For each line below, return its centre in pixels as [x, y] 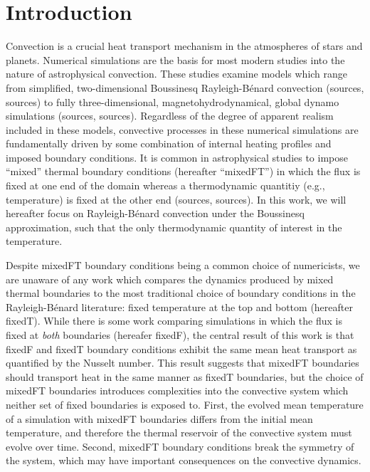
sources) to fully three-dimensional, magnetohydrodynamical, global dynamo [173, 101]
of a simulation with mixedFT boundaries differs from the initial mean [159, 418]
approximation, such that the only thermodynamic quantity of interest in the [174, 227]
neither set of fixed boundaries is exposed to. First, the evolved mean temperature [185, 404]
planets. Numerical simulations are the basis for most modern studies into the [175, 59]
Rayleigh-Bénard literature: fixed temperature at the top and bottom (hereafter [179, 306]
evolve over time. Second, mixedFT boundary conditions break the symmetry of [180, 446]
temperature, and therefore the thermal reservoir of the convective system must [179, 432]
